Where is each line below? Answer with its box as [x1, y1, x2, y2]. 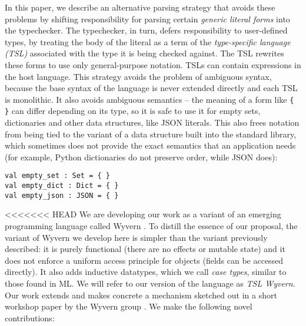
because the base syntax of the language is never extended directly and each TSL [5, 82, 298, 94]
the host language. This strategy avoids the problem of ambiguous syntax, [5, 70, 272, 82]
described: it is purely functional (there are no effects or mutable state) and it [5, 243, 285, 255]
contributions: [5, 311, 55, 324]
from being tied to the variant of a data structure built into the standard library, [5, 127, 297, 140]
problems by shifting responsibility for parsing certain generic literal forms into [5, 12, 290, 25]
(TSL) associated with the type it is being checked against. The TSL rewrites [5, 47, 284, 59]
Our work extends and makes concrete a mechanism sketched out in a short [5, 288, 277, 301]
